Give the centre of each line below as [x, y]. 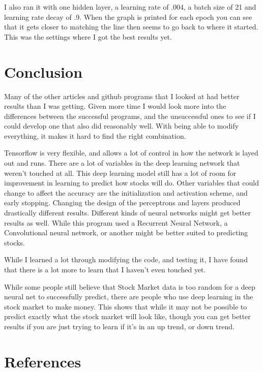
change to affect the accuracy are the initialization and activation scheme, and [126, 192]
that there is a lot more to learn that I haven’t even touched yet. [105, 269]
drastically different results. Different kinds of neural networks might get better [128, 213]
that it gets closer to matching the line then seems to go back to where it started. [131, 27]
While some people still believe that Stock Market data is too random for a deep [130, 286]
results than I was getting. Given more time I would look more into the [115, 106]
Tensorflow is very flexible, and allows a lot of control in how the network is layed [131, 153]
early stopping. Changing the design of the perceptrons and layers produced [122, 203]
